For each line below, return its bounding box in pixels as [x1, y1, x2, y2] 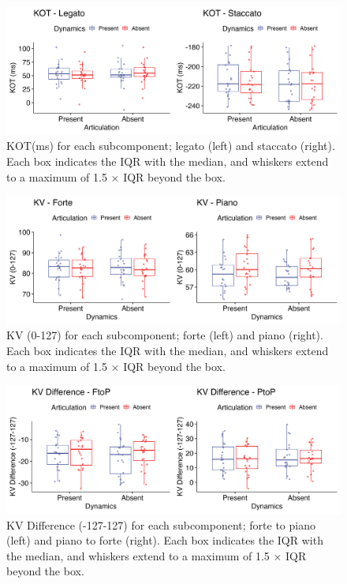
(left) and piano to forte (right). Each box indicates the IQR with [6, 532, 323, 548]
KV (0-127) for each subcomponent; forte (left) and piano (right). [6, 327, 323, 343]
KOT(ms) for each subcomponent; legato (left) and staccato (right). [6, 137, 335, 154]
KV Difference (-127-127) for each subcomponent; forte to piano [6, 516, 315, 533]
